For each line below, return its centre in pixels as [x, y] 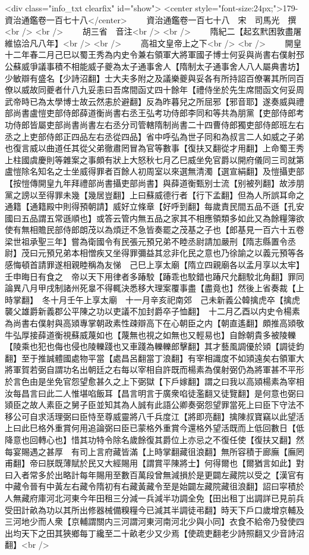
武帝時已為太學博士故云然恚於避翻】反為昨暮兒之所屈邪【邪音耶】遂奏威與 [150, 101]
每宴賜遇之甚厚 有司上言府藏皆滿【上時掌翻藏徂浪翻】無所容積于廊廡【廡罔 [154, 451]
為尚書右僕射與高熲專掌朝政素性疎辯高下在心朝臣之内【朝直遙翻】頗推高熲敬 [154, 323]
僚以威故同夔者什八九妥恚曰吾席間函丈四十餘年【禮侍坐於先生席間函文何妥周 [154, 90]
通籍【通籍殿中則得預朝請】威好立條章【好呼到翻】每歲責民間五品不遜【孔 [150, 206]
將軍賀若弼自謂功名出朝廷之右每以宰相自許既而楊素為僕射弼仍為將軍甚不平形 [154, 370]
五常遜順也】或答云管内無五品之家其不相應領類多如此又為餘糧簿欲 [175, 218]
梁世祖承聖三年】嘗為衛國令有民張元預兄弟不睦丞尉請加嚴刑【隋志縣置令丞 [150, 241]
